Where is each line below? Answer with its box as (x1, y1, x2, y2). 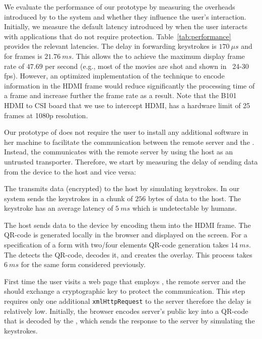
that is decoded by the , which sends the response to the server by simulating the (4, 315, 255, 326)
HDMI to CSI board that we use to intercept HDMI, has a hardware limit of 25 (4, 100, 250, 110)
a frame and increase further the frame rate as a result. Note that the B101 (4, 90, 237, 101)
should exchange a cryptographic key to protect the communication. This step (4, 286, 245, 296)
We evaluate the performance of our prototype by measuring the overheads (4, 2, 235, 12)
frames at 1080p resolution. (4, 110, 88, 120)
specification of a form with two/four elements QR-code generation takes (4, 239, 229, 250)
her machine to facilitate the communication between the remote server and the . (4, 136, 254, 147)
